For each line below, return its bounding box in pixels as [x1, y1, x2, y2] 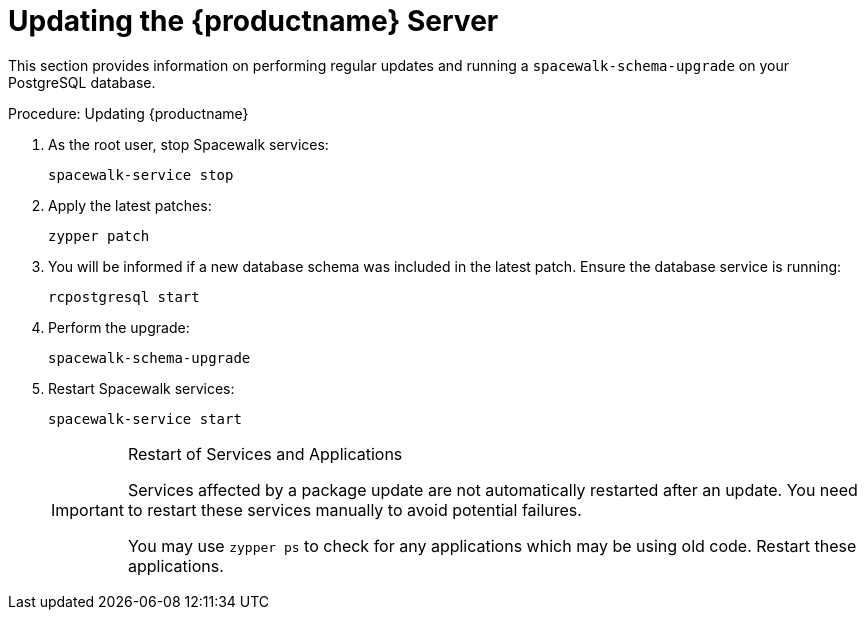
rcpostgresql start [48, 288, 200, 305]
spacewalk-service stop [48, 166, 234, 183]
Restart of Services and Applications [127, 443, 403, 464]
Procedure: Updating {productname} [8, 104, 249, 122]
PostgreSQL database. [8, 73, 156, 91]
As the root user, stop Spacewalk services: [48, 135, 329, 153]
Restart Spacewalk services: [48, 379, 235, 397]
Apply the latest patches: [48, 196, 212, 214]
